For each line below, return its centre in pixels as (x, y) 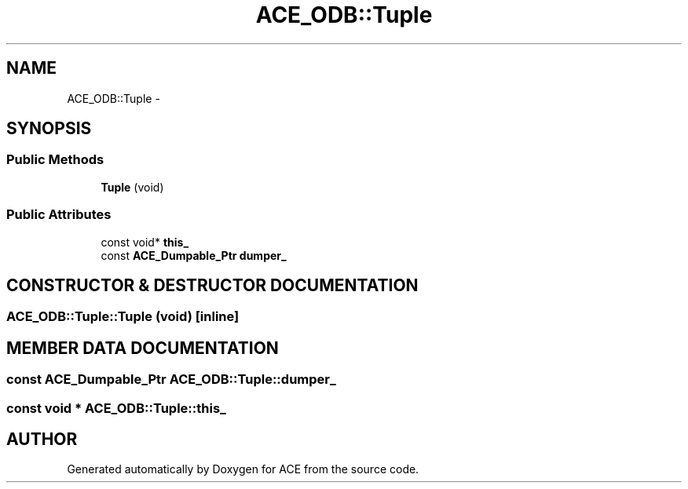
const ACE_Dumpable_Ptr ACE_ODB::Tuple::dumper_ (171, 380)
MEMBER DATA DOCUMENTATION (143, 348)
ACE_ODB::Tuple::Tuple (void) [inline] (123, 317)
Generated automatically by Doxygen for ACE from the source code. (243, 469)
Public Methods (55, 160)
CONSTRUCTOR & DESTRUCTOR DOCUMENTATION (212, 285)
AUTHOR (42, 440)
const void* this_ (145, 242)
